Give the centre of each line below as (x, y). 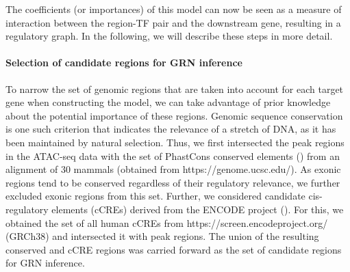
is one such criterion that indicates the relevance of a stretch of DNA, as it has (171, 129)
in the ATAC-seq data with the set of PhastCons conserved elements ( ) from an (173, 155)
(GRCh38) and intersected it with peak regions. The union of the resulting (162, 236)
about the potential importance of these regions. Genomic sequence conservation (174, 115)
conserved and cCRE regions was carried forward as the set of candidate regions (174, 249)
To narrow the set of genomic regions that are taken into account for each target (175, 89)
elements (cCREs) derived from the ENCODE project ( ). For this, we (198, 209)
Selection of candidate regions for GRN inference (124, 63)
